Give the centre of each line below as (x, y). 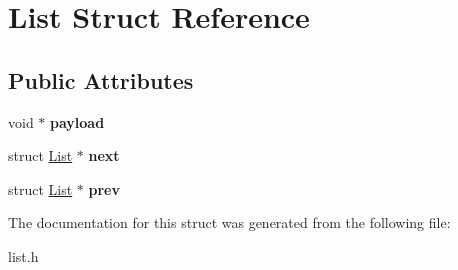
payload (77, 121)
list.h (23, 255)
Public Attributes (101, 79)
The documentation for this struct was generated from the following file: (229, 222)
